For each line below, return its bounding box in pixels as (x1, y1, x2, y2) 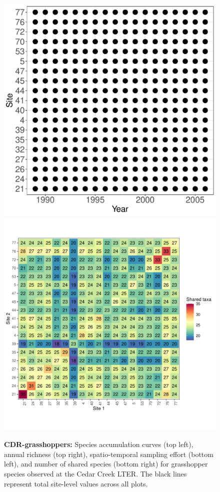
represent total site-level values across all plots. (4, 478, 148, 488)
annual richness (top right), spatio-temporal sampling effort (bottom (4, 448, 213, 459)
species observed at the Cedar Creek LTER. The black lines (4, 468, 187, 478)
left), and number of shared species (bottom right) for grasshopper (4, 458, 208, 469)
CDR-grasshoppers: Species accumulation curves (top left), (4, 439, 193, 449)
